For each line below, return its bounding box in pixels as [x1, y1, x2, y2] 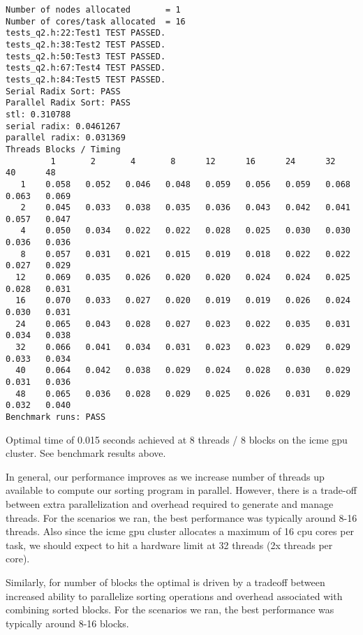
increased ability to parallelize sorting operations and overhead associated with [6, 588, 343, 603]
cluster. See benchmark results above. [6, 446, 166, 460]
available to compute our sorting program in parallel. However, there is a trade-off [6, 483, 357, 497]
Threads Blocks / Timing [6, 144, 121, 154]
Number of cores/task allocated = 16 [6, 16, 186, 27]
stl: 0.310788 [6, 109, 71, 119]
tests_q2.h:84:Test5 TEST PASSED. [6, 74, 166, 85]
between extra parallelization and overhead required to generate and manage [6, 497, 334, 511]
